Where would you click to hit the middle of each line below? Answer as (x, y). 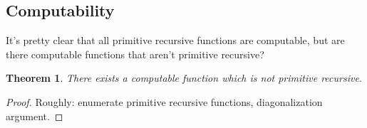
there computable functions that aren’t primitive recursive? (135, 54)
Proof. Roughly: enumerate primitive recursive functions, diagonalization (164, 101)
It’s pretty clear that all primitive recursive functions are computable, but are (175, 40)
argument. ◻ (35, 116)
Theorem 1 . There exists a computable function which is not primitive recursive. (184, 78)
